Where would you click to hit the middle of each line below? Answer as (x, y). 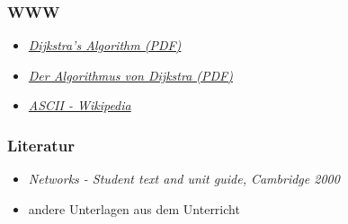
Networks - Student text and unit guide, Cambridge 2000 (184, 179)
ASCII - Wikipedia (80, 105)
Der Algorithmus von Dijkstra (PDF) (130, 75)
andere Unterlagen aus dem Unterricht (134, 208)
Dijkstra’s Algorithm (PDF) (105, 45)
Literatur (41, 145)
